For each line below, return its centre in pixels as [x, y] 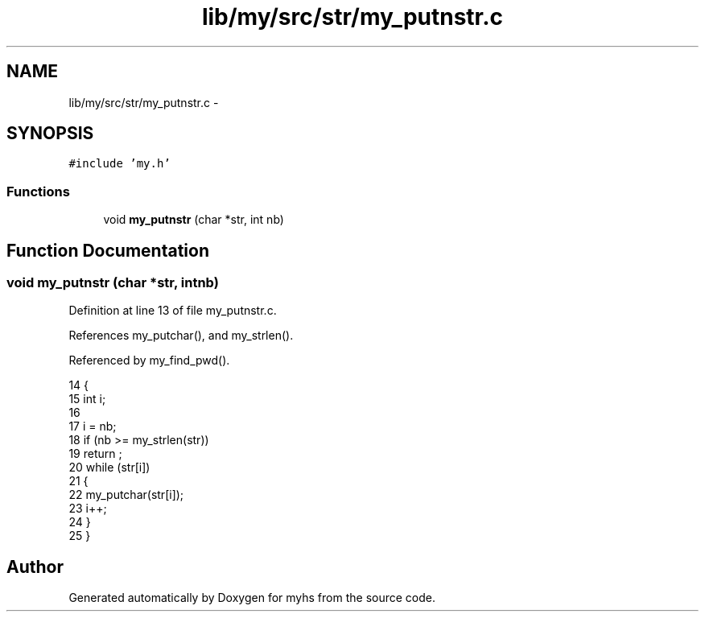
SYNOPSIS [50, 134]
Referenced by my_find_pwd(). [149, 360]
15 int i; [87, 399]
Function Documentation [108, 250]
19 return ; [95, 454]
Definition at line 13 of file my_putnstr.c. [173, 311]
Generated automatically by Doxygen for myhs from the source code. [252, 598]
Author [35, 566]
